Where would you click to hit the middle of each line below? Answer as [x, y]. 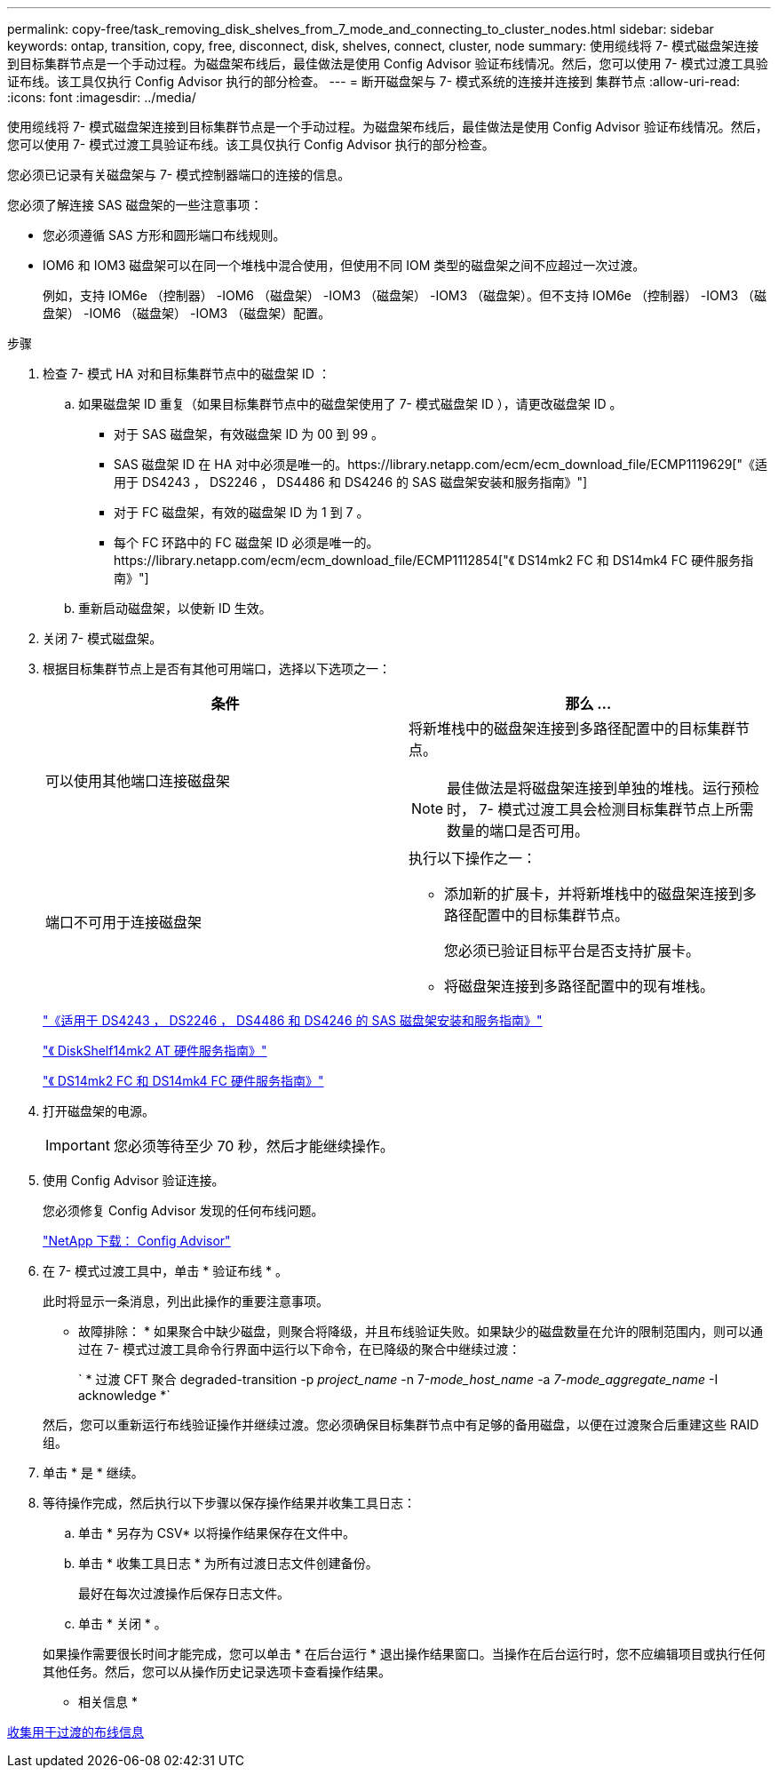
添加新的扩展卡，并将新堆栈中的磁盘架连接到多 [601, 894]
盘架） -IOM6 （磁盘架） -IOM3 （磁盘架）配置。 [187, 313]
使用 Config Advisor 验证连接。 [134, 1180]
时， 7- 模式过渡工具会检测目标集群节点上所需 [600, 809]
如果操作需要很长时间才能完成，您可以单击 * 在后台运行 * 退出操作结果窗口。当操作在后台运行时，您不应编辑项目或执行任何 [404, 1654]
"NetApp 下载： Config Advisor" [137, 1241]
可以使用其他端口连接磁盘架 [138, 781]
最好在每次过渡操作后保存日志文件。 [184, 1593]
